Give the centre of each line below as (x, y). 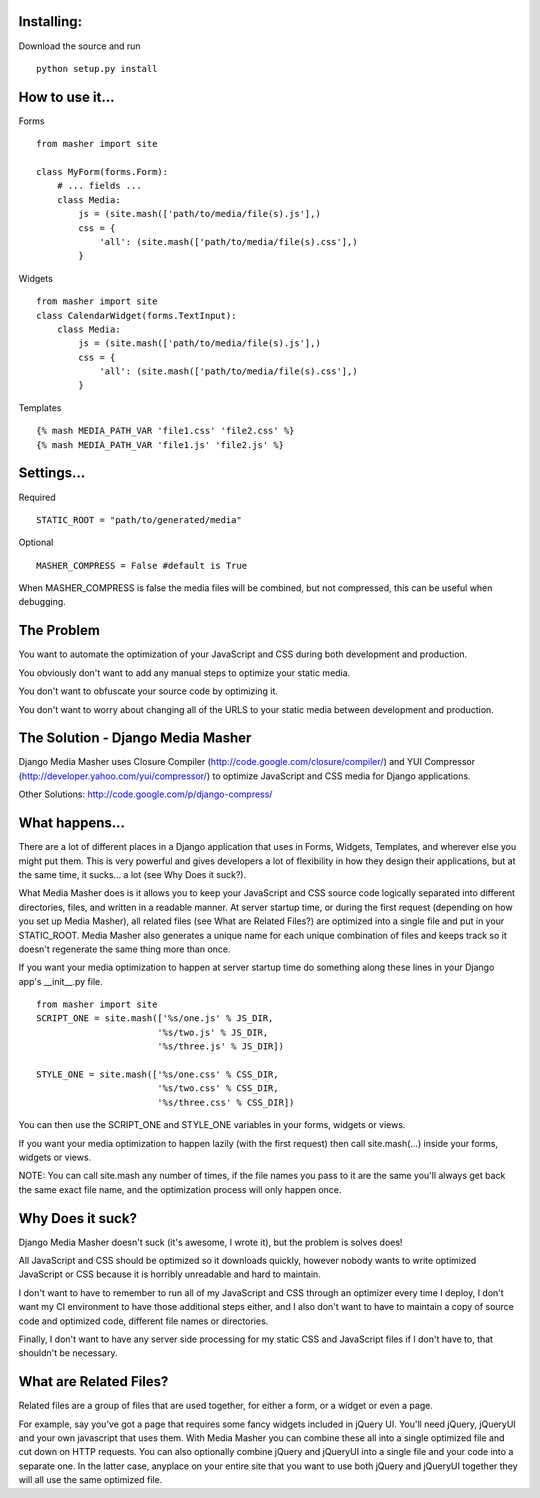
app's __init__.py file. (61, 981)
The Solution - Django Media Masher (135, 738)
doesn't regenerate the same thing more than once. (124, 949)
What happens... (71, 823)
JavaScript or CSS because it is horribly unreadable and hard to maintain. (170, 1274)
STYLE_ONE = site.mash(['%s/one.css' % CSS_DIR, (157, 1074)
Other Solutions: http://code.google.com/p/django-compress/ (145, 794)
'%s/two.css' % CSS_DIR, (217, 1088)
